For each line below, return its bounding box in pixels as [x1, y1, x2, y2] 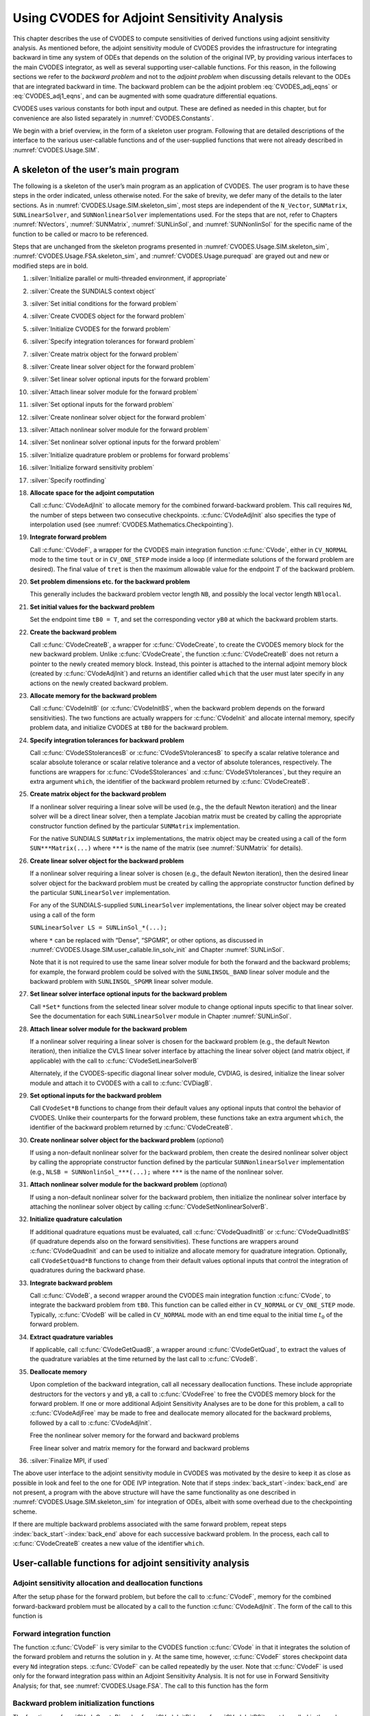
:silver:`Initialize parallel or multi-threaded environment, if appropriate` [29, 275, 227, 283]
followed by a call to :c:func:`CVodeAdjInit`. [29, 1418, 152, 1427]
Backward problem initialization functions [12, 1699, 155, 1708]
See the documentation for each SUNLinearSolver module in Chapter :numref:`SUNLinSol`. [29, 1012, 292, 1021]
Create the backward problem [29, 628, 116, 636]
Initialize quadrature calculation [29, 1215, 123, 1223]
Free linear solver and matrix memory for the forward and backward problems [29, 1443, 250, 1452]
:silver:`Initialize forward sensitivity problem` [29, 463, 155, 472]
